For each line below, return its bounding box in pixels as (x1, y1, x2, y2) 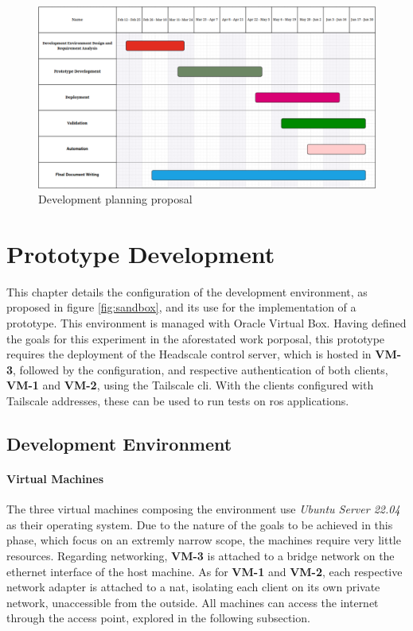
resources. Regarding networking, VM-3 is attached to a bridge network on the (6, 547, 395, 563)
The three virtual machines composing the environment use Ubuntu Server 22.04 (6, 501, 400, 517)
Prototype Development (6, 237, 275, 269)
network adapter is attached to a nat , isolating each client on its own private (6, 579, 380, 595)
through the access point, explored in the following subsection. (6, 610, 310, 626)
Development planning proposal (38, 191, 193, 207)
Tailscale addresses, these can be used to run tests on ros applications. (6, 393, 349, 409)
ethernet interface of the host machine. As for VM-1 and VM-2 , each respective (6, 563, 403, 579)
